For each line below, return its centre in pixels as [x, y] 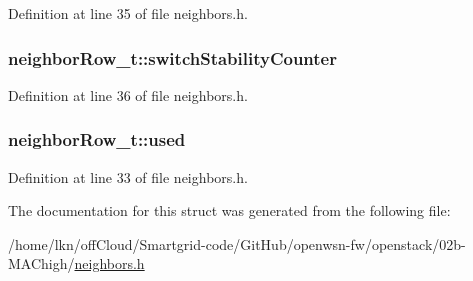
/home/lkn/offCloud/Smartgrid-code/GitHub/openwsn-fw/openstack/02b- [237, 243]
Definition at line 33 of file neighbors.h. [128, 176]
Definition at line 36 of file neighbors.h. [128, 94]
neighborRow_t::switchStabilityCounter [172, 57]
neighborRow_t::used [97, 139]
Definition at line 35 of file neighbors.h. [128, 13]
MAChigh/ [41, 263]
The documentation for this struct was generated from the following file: [229, 210]
